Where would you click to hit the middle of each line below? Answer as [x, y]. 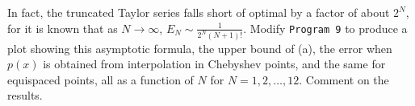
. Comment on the [344, 79]
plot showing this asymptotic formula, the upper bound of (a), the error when [200, 48]
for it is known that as [63, 28]
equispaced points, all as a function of [101, 79]
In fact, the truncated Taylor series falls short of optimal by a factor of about [199, 12]
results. [25, 95]
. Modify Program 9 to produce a [325, 28]
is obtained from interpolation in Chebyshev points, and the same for [214, 64]
